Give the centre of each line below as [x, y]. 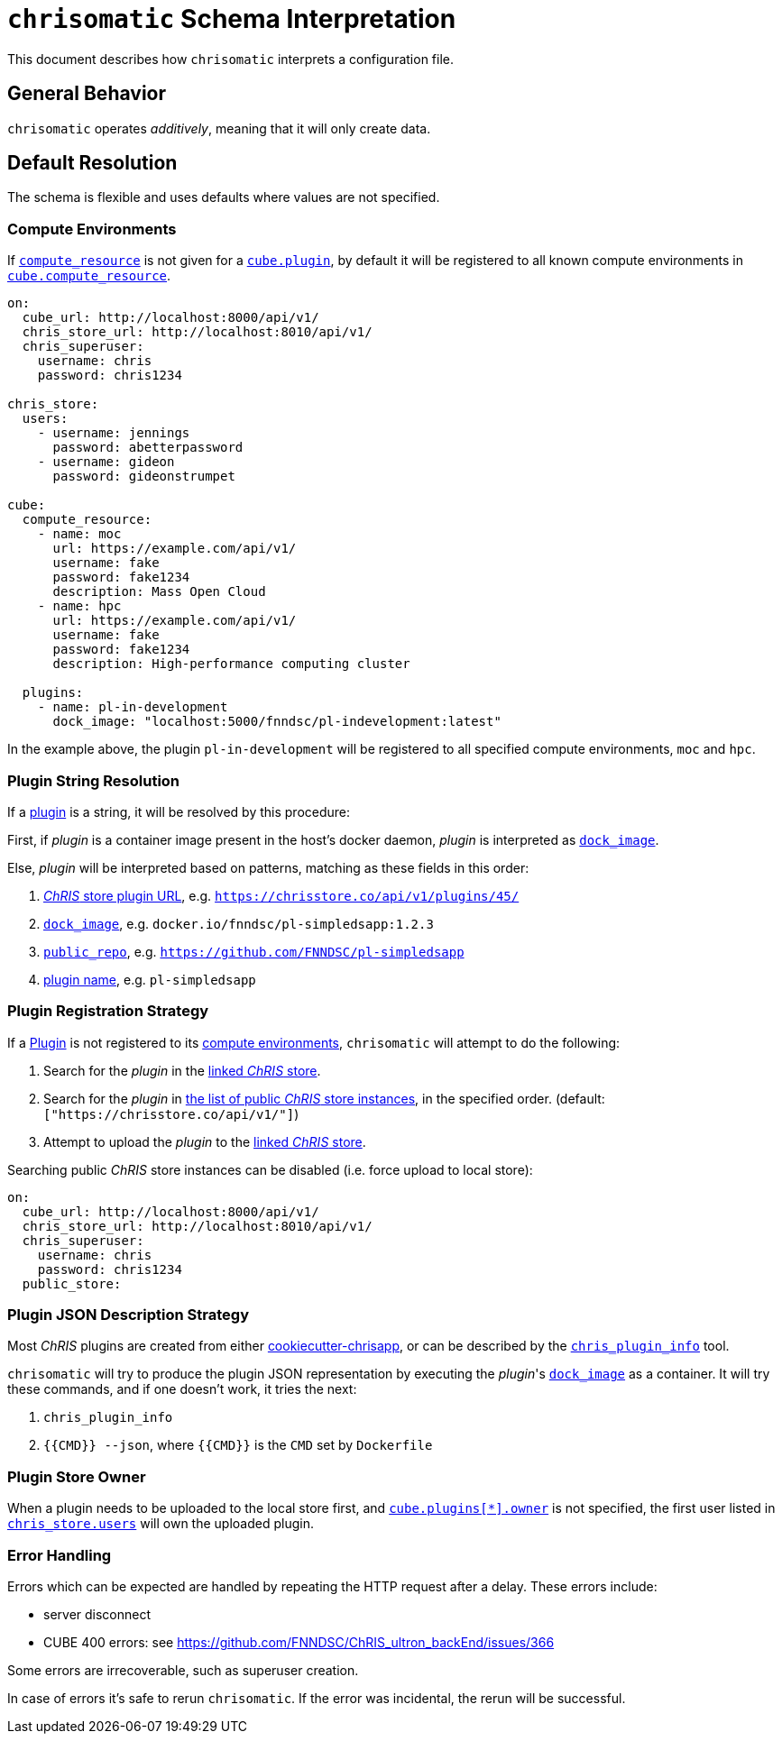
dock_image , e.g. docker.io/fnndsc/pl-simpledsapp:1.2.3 [239, 923]
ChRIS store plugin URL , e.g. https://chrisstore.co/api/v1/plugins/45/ [281, 895]
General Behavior [87, 94]
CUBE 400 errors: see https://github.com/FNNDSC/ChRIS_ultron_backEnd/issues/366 [299, 1642]
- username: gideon [106, 462]
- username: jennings [114, 433]
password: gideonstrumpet [144, 476]
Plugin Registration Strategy [108, 1011]
